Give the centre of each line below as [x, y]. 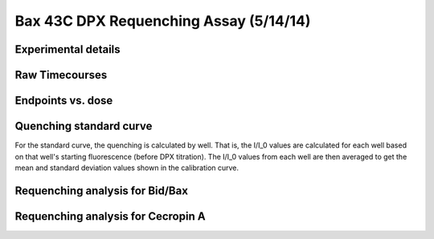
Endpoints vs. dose [64, 101]
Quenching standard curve [84, 126]
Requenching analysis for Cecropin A [110, 216]
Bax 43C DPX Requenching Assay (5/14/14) [163, 21]
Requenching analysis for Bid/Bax [102, 190]
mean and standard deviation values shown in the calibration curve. [127, 168]
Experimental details [68, 49]
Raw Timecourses [61, 75]
